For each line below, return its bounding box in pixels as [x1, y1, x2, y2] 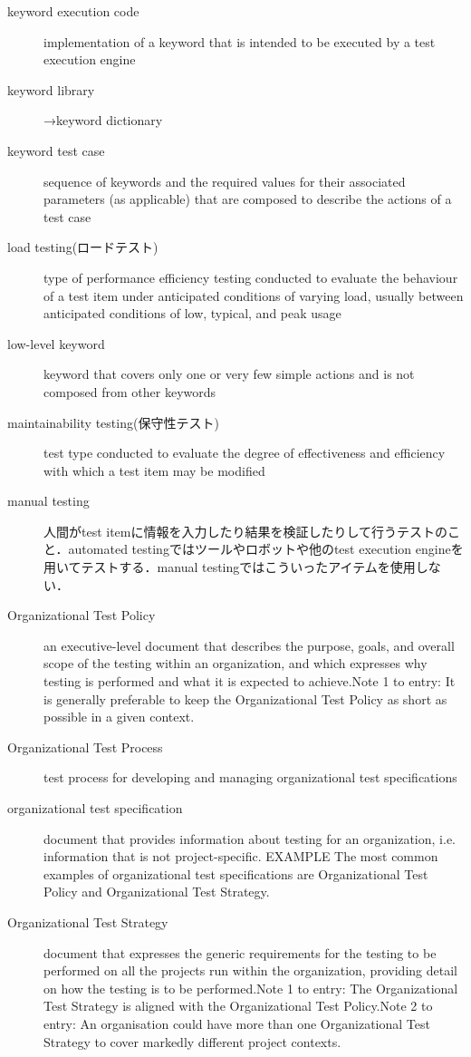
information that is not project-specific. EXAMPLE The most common [43, 847, 438, 866]
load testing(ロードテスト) [7, 238, 159, 257]
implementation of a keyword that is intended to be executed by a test [43, 32, 436, 51]
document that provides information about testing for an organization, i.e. [43, 829, 456, 848]
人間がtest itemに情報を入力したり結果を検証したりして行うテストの [43, 521, 448, 540]
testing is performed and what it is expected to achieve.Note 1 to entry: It [43, 672, 456, 691]
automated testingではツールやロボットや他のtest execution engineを [68, 539, 464, 558]
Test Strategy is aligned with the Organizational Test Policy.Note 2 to [43, 996, 433, 1015]
